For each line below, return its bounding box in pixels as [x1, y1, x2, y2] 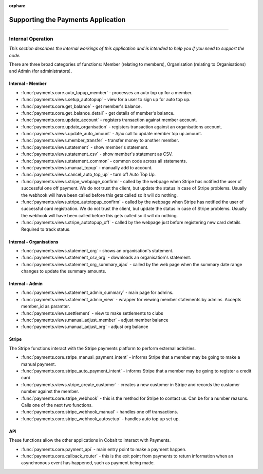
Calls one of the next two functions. [21, 402, 93, 408]
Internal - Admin [9, 281, 43, 287]
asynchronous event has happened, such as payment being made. [21, 460, 155, 466]
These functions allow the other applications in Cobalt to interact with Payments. [9, 437, 171, 443]
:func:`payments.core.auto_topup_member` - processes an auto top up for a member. [21, 89, 193, 95]
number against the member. [21, 389, 79, 394]
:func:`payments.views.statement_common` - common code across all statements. [21, 158, 187, 164]
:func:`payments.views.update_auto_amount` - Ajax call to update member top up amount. [21, 131, 202, 137]
